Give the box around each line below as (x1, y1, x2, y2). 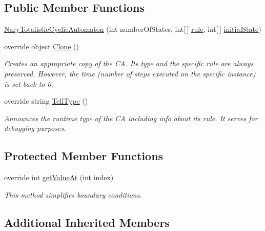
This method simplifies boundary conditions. (4, 189, 142, 200)
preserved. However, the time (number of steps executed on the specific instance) (4, 68, 256, 79)
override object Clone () (4, 41, 79, 51)
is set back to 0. (4, 78, 53, 89)
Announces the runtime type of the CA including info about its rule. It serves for (4, 112, 258, 123)
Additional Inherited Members (4, 214, 170, 230)
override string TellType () (4, 95, 88, 106)
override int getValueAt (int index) (4, 172, 114, 183)
